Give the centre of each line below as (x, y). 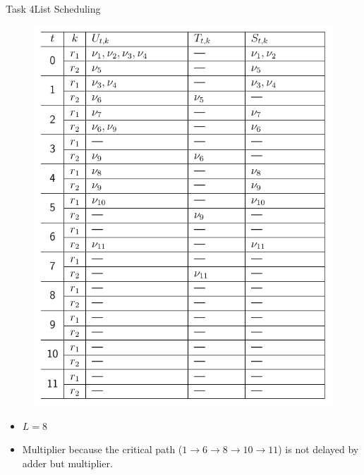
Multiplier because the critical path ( (102, 449)
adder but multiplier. (67, 463)
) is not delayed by (318, 449)
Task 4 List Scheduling (53, 8)
